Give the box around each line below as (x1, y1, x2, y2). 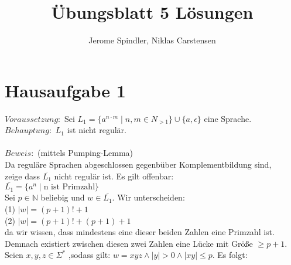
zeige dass (5, 169, 40, 182)
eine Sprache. (204, 112, 252, 124)
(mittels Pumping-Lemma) (37, 147, 133, 159)
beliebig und (40, 191, 85, 203)
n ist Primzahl (43, 183, 95, 192)
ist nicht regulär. (67, 124, 126, 136)
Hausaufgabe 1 (5, 78, 126, 102)
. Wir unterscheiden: (112, 191, 185, 203)
